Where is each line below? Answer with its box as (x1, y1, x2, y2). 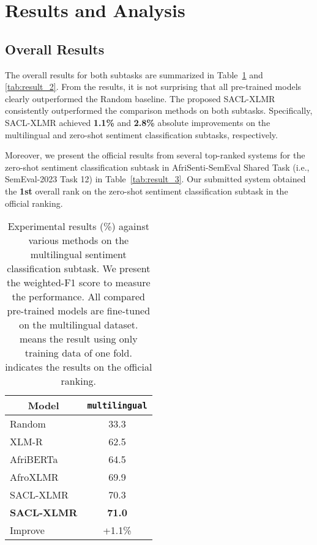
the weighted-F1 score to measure (6, 275, 151, 290)
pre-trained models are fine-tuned (7, 303, 151, 318)
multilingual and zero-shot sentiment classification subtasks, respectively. (5, 128, 278, 141)
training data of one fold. (24, 346, 132, 360)
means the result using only (19, 332, 138, 346)
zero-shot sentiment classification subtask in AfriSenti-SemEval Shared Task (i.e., (5, 160, 310, 173)
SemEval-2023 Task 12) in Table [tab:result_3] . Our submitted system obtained (5, 172, 306, 185)
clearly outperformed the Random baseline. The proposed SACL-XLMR (5, 92, 275, 105)
